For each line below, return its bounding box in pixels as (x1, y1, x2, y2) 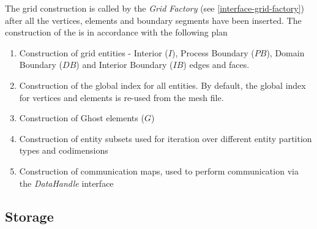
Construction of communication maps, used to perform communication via (19, 164, 299, 177)
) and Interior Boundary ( (76, 58, 173, 71)
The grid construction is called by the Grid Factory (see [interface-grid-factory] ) (5, 2, 304, 14)
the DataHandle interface (19, 176, 114, 189)
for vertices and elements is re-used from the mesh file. (19, 91, 224, 103)
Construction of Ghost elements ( (19, 111, 144, 124)
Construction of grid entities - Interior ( (19, 46, 168, 59)
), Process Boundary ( (171, 46, 255, 59)
